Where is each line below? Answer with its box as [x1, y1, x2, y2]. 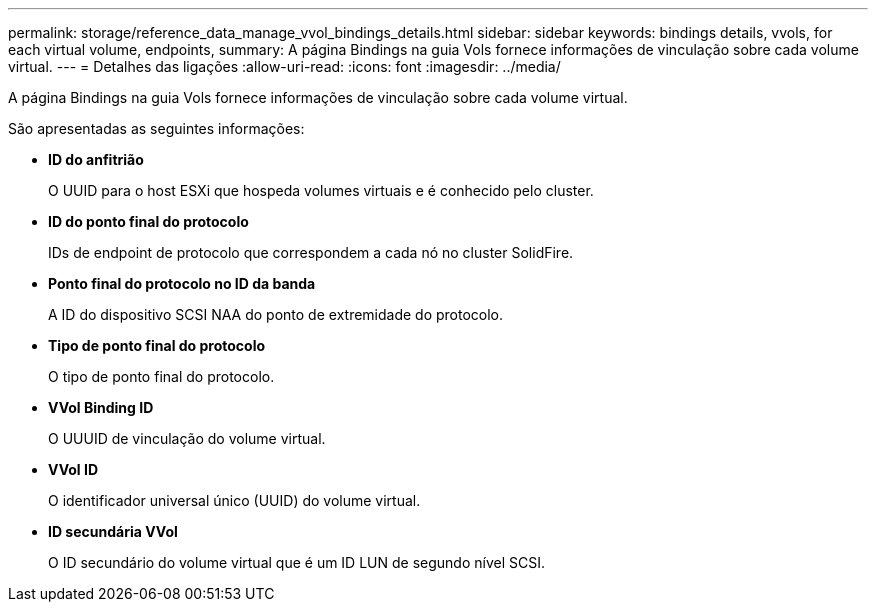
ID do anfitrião [48, 151, 144, 168]
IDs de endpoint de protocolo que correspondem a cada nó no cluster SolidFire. [48, 244, 574, 261]
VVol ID [48, 461, 98, 478]
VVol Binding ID [48, 399, 154, 416]
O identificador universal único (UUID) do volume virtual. [48, 492, 421, 509]
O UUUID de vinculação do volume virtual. [48, 430, 326, 447]
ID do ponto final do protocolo [48, 213, 249, 230]
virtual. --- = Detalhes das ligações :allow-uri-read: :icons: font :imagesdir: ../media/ [8, 58, 561, 75]
